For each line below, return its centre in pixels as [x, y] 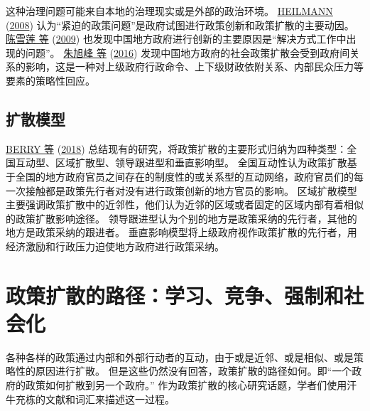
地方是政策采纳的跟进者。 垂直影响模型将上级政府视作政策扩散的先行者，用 [181, 232]
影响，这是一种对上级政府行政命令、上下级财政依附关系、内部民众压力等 [194, 66]
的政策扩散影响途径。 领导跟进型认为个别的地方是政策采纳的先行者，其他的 [181, 218]
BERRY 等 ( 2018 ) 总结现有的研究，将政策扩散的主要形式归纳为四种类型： [176, 148]
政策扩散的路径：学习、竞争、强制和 [175, 295]
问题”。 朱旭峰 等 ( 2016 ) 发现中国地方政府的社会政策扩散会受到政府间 [187, 52]
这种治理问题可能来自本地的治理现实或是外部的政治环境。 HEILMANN [169, 11]
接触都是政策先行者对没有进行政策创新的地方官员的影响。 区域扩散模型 [191, 190]
